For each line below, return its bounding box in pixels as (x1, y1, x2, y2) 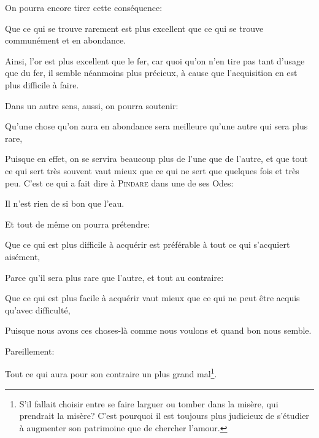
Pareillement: (5, 344, 55, 357)
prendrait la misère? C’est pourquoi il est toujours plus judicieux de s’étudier (19, 409, 309, 422)
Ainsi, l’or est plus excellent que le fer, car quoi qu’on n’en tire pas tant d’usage (5, 54, 305, 67)
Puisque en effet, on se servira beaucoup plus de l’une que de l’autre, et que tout (5, 152, 308, 165)
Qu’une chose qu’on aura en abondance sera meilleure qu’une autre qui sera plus (5, 120, 308, 133)
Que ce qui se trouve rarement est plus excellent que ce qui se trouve (5, 21, 264, 34)
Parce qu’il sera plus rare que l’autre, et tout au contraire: (5, 271, 224, 283)
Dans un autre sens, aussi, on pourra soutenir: (5, 99, 179, 112)
